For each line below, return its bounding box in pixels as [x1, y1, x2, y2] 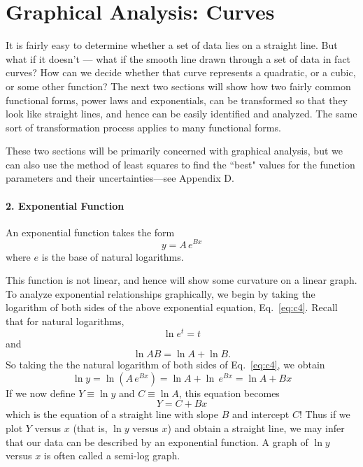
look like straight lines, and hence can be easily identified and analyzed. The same [6, 106, 357, 121]
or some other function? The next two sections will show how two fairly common [6, 78, 351, 93]
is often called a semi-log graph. [43, 448, 180, 463]
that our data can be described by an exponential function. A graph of [6, 434, 308, 449]
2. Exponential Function [6, 198, 124, 213]
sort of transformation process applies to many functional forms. [6, 120, 281, 134]
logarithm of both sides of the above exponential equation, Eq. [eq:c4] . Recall [6, 300, 338, 315]
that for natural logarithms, [6, 313, 124, 328]
